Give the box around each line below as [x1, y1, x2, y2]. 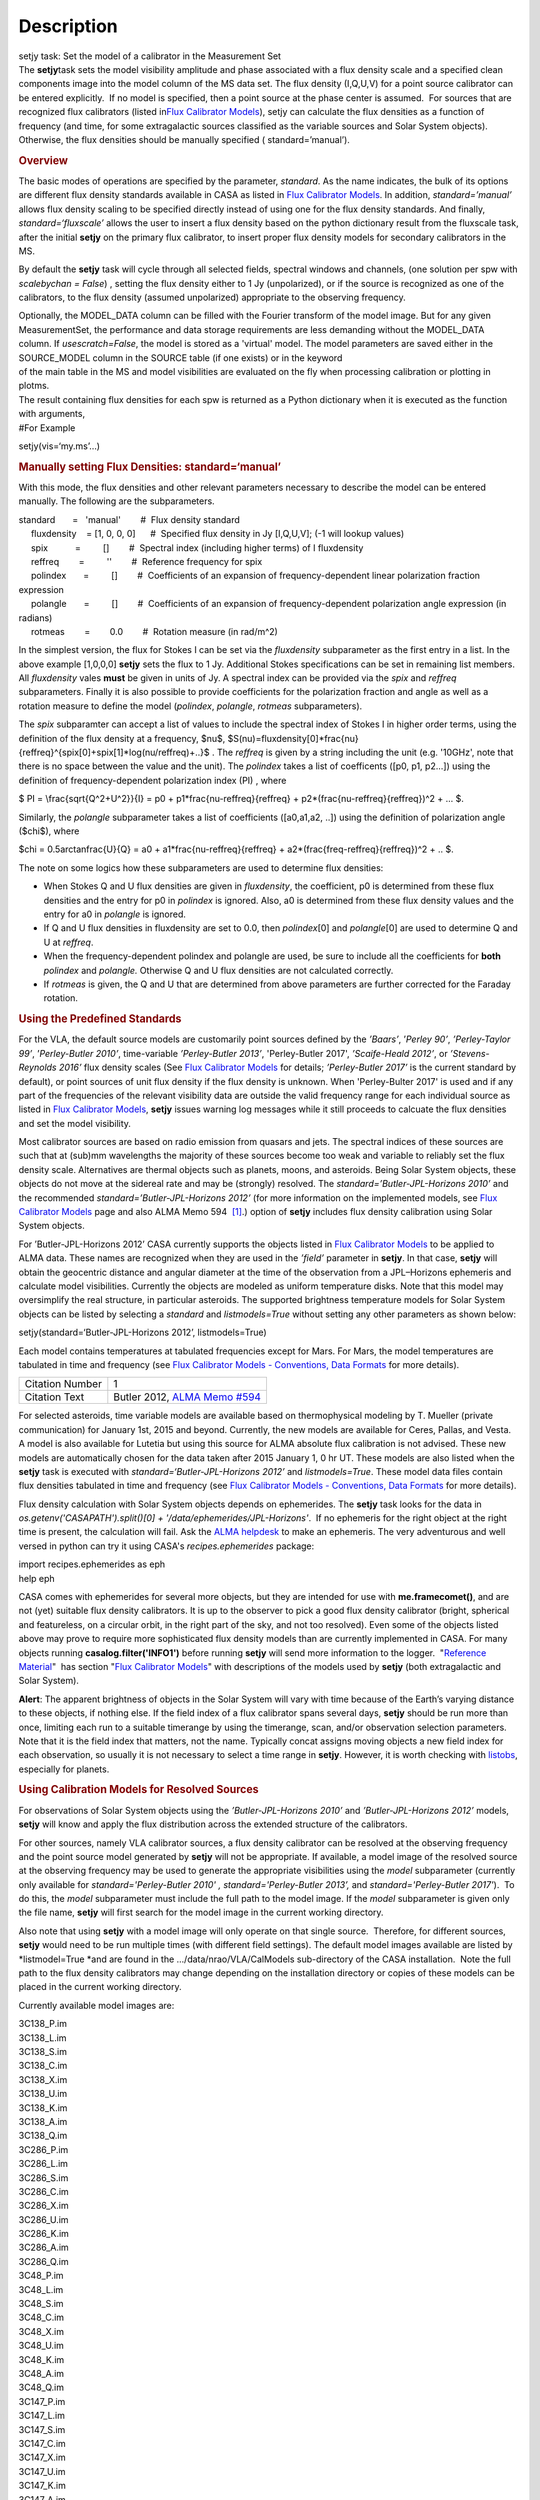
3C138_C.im [18, 2060, 68, 2072]
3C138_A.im [18, 2115, 68, 2127]
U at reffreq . [43, 936, 94, 948]
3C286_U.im [18, 2213, 69, 2225]
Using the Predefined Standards [18, 1012, 182, 1026]
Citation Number [24, 1377, 102, 1391]
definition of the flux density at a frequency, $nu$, [18, 732, 226, 744]
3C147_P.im [18, 2395, 66, 2407]
